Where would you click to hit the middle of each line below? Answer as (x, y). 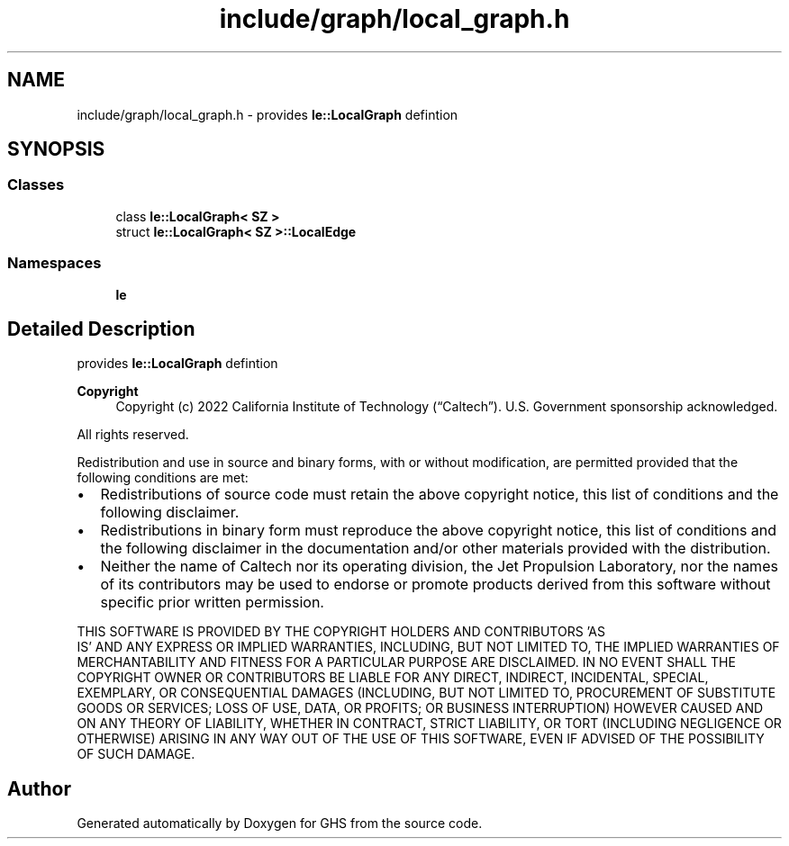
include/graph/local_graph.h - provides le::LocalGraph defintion (268, 114)
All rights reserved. (133, 435)
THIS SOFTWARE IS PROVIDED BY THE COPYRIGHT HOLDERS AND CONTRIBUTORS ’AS (341, 632)
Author (39, 788)
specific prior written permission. (212, 603)
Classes (36, 185)
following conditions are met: (163, 478)
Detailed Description (101, 328)
